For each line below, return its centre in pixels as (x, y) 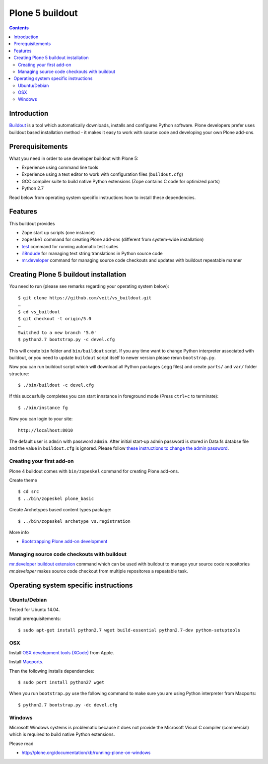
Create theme (23, 480)
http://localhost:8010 (46, 430)
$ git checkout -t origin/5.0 (55, 318)
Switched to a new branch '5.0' (57, 332)
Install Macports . (26, 662)
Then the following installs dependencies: (52, 671)
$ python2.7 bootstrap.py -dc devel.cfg (68, 705)
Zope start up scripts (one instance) (58, 232)
